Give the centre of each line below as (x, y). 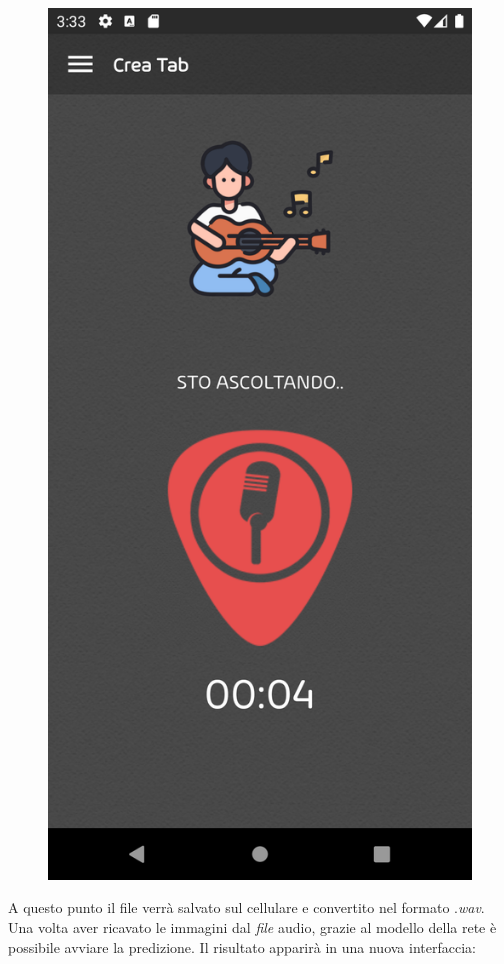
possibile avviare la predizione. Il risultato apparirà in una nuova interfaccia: (242, 946)
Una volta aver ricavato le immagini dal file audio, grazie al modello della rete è (252, 927)
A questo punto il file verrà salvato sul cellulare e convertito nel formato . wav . (246, 907)
